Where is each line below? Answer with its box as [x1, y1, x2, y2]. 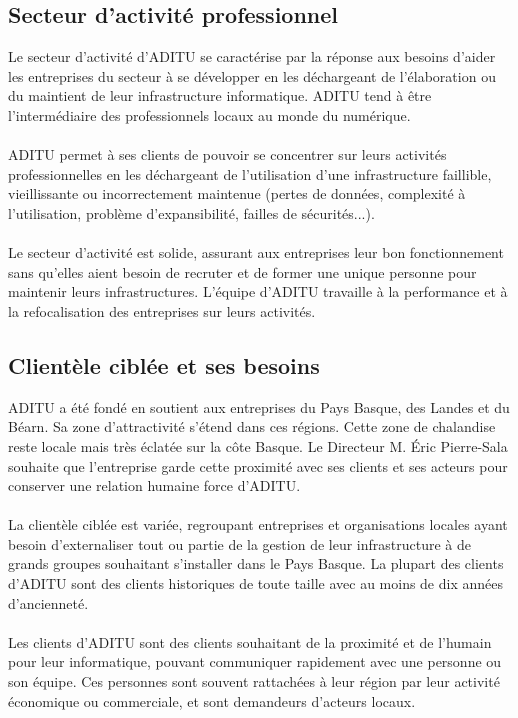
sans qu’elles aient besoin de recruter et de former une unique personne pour [8, 261, 477, 282]
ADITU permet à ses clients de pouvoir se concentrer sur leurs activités [8, 144, 447, 165]
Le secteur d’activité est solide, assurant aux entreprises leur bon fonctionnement [8, 242, 504, 263]
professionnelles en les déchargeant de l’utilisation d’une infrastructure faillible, [8, 163, 492, 184]
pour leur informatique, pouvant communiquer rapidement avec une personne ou [8, 651, 502, 672]
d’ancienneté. [8, 592, 89, 613]
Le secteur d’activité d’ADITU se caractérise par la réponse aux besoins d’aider [8, 46, 496, 67]
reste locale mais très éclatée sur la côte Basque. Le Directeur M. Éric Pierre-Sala [8, 435, 508, 456]
